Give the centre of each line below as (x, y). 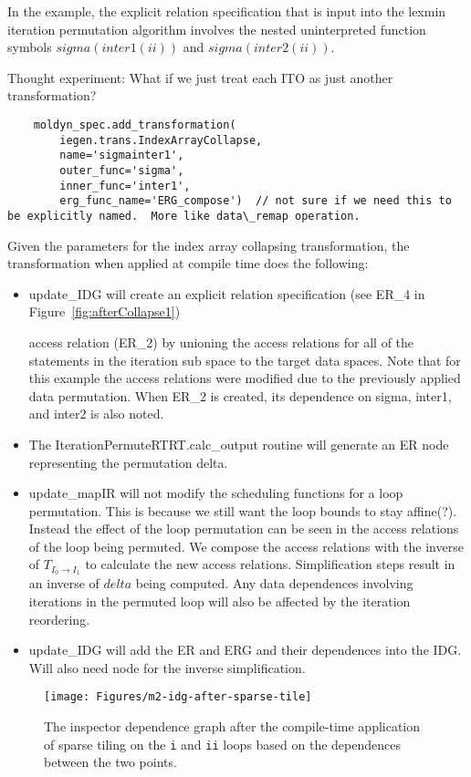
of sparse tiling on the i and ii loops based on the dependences (222, 744)
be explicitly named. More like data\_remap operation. (184, 216)
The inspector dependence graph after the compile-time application (232, 725)
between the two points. (110, 762)
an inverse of (64, 583)
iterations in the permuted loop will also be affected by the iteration (220, 601)
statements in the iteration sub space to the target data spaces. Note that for (245, 360)
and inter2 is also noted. (96, 414)
